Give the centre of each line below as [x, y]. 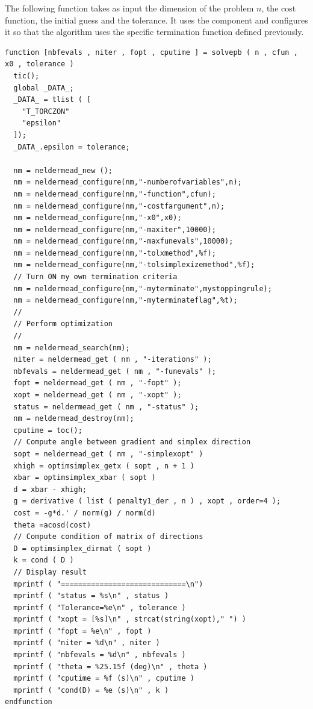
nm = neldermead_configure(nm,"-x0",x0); [98, 218]
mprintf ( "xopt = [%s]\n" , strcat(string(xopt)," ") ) [130, 619]
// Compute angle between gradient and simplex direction [132, 442]
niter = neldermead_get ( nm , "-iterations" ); [113, 360]
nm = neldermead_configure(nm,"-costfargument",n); [119, 206]
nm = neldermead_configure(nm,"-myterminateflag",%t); [126, 301]
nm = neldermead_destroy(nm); [74, 419]
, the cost [279, 8]
